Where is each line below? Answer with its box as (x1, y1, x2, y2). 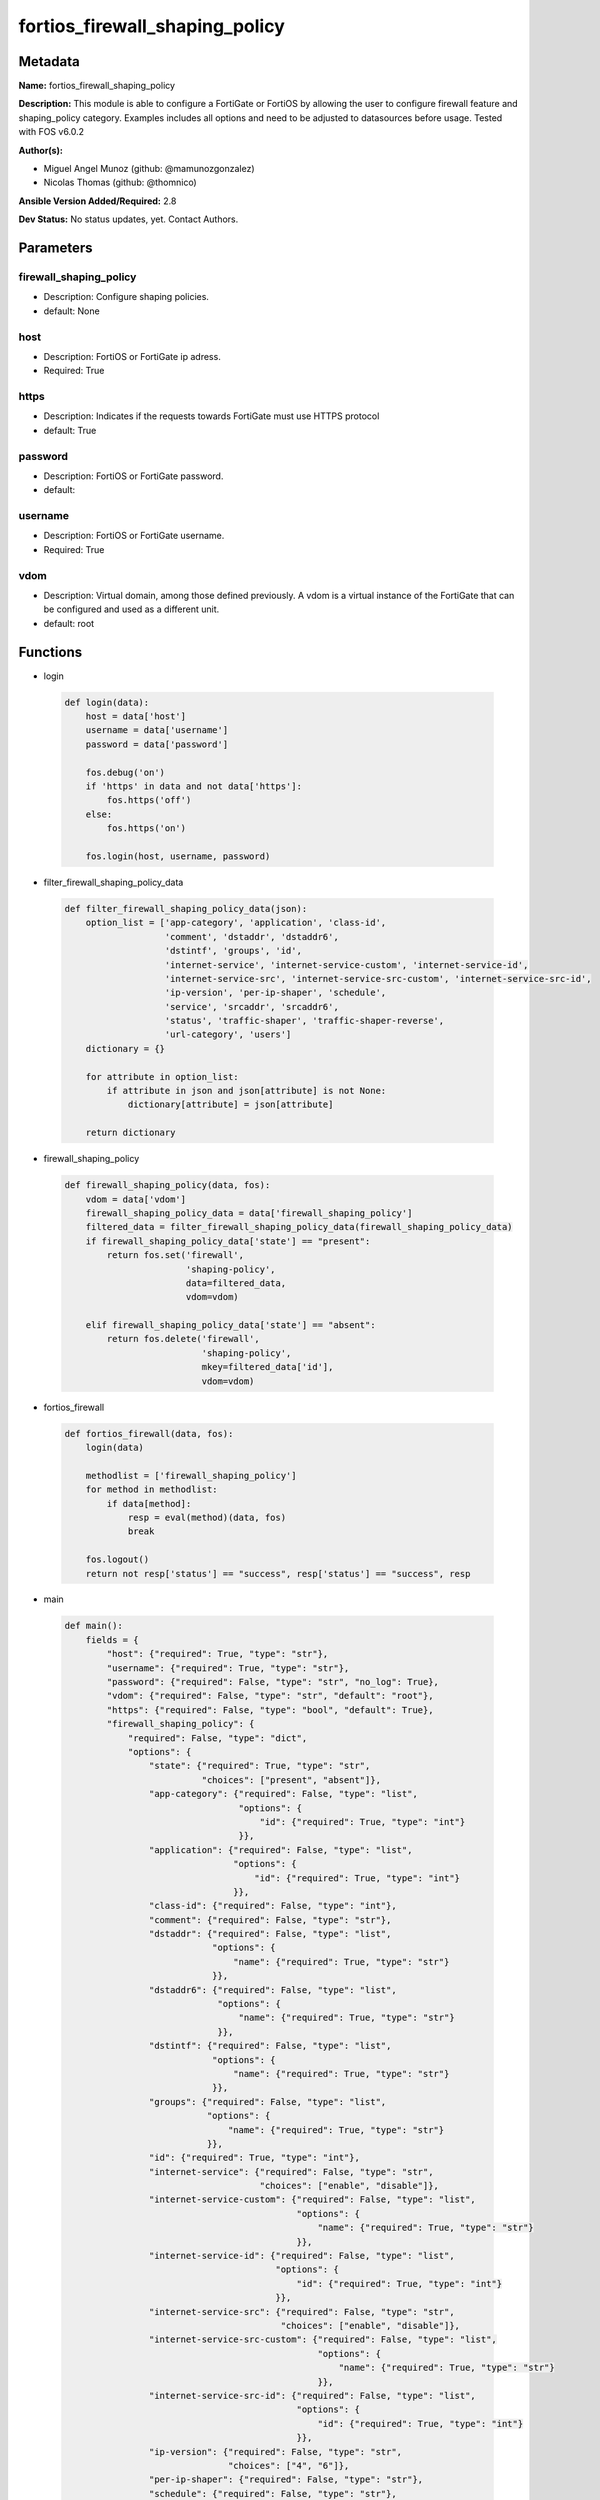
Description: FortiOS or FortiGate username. (43, 530, 225, 542)
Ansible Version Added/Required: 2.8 (18, 195, 177, 207)
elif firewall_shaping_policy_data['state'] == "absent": (85, 1320, 376, 1331)
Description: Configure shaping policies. (43, 291, 210, 303)
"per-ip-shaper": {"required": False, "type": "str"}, (148, 2474, 424, 2485)
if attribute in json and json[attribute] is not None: (106, 1085, 387, 1097)
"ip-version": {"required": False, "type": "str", (148, 2446, 403, 2457)
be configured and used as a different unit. (43, 603, 220, 615)
